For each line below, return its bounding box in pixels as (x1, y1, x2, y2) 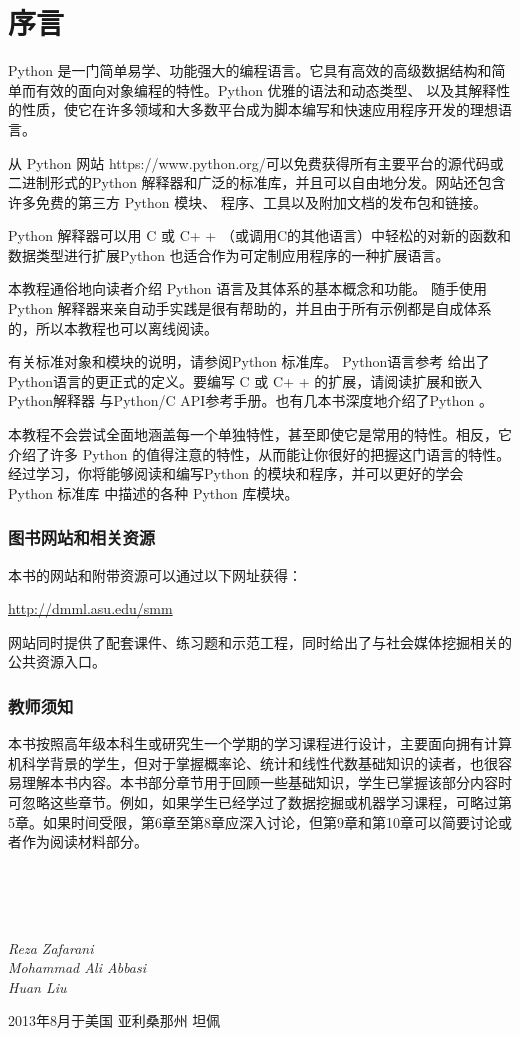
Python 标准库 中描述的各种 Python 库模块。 (8, 482, 299, 503)
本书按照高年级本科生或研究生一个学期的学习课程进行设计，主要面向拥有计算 (8, 733, 512, 754)
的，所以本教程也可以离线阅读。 (8, 317, 218, 338)
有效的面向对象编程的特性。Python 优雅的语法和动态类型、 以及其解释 (35, 79, 497, 100)
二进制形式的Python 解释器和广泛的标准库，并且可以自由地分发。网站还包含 (8, 172, 506, 193)
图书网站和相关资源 (8, 525, 156, 550)
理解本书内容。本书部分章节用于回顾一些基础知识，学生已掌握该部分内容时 (21, 772, 512, 793)
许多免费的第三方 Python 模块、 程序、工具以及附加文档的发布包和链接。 (8, 191, 487, 212)
